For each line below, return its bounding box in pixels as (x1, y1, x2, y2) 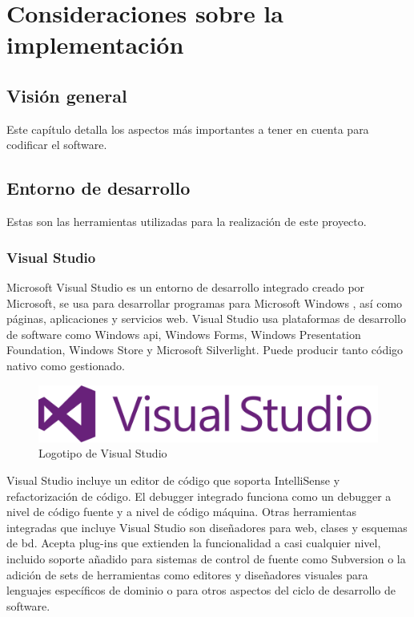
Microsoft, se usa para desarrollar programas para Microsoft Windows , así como (6, 294, 403, 311)
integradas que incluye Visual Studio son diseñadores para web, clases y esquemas (6, 518, 408, 535)
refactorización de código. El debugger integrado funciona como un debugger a (6, 487, 392, 504)
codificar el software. (6, 136, 107, 153)
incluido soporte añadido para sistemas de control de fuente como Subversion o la (6, 550, 406, 567)
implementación (6, 28, 184, 61)
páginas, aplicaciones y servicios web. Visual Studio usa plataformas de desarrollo (6, 310, 406, 327)
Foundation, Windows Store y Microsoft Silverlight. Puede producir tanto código (6, 341, 404, 358)
